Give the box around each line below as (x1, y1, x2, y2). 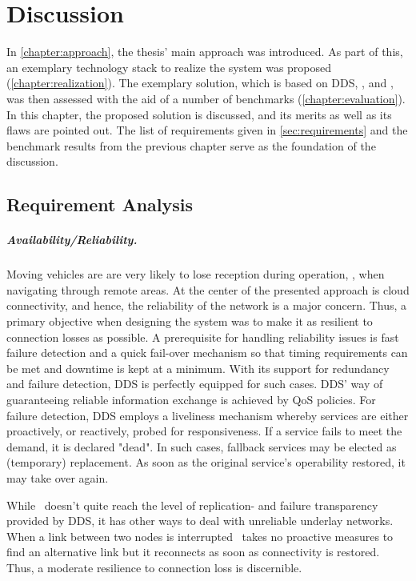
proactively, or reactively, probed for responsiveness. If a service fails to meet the (6, 423, 402, 439)
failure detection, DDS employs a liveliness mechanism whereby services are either (6, 407, 409, 423)
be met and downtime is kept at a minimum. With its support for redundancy (6, 359, 390, 376)
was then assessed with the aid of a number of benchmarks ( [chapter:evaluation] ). (6, 90, 406, 106)
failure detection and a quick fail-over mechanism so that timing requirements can (6, 344, 408, 361)
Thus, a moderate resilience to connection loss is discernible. (6, 559, 302, 575)
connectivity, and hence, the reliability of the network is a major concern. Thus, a (6, 297, 407, 314)
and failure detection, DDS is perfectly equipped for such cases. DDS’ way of (6, 375, 383, 392)
